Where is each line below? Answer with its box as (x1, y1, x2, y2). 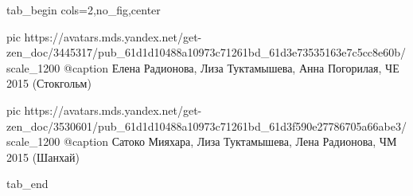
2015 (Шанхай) (6, 148, 80, 165)
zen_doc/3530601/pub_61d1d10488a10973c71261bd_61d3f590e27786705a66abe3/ (6, 117, 407, 134)
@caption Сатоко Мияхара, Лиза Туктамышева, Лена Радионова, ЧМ (64, 133, 397, 150)
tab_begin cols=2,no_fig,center (6, 2, 161, 18)
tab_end (6, 175, 49, 192)
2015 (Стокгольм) (6, 75, 92, 92)
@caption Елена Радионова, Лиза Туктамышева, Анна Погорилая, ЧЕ (64, 59, 399, 76)
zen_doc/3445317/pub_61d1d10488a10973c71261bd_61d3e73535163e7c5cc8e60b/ (6, 44, 407, 61)
